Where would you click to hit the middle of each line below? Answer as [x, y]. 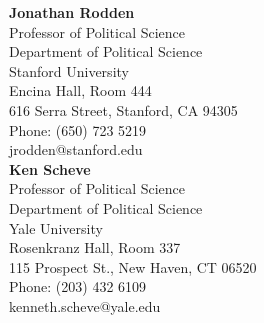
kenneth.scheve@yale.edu [85, 305]
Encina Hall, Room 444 [80, 90]
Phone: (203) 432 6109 [78, 286]
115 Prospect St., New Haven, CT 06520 [133, 266]
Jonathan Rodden [72, 12]
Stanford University [69, 70]
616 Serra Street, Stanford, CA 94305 [123, 109]
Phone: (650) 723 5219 [78, 129]
